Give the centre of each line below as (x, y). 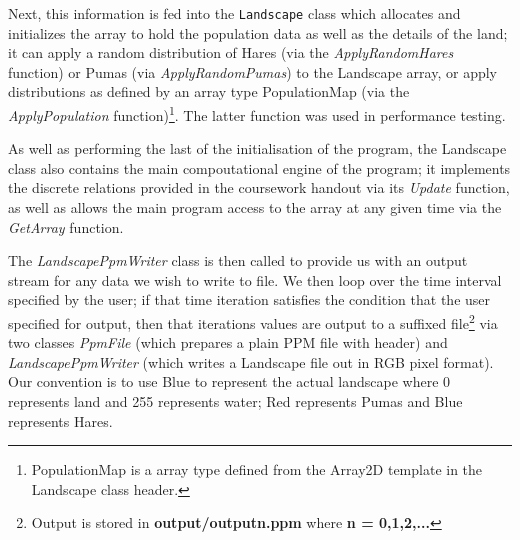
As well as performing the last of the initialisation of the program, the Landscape (257, 148)
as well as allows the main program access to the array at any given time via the (255, 207)
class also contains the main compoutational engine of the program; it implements (259, 167)
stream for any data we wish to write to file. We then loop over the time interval (255, 279)
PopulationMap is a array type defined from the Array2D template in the (257, 469)
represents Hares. (60, 420)
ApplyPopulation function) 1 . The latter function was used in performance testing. (257, 113)
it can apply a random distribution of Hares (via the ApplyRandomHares (231, 52)
